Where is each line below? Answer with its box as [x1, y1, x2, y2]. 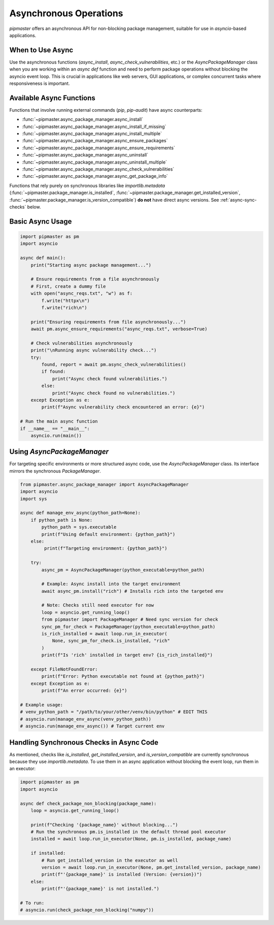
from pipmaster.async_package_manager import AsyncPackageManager [20, 482, 189, 487]
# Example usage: [20, 701, 63, 708]
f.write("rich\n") [41, 305, 87, 310]
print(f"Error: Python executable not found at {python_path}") [41, 674, 205, 679]
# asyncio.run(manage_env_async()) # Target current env [20, 723, 165, 729]
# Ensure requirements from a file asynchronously [30, 276, 159, 282]
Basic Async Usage [9, 217, 72, 226]
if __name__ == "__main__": [20, 426, 90, 431]
